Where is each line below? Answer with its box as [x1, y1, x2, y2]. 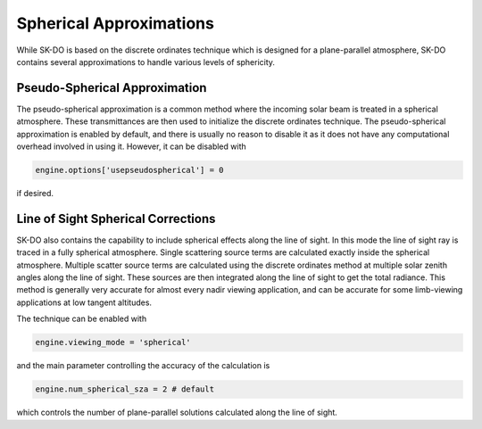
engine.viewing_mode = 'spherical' [35, 337, 191, 348]
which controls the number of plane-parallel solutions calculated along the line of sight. [16, 407, 338, 418]
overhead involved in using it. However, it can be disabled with [16, 141, 246, 152]
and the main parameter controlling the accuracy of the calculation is [16, 360, 270, 371]
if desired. [16, 187, 54, 198]
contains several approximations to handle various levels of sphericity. [16, 56, 276, 67]
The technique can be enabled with [16, 313, 147, 325]
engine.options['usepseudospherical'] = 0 [35, 165, 224, 175]
